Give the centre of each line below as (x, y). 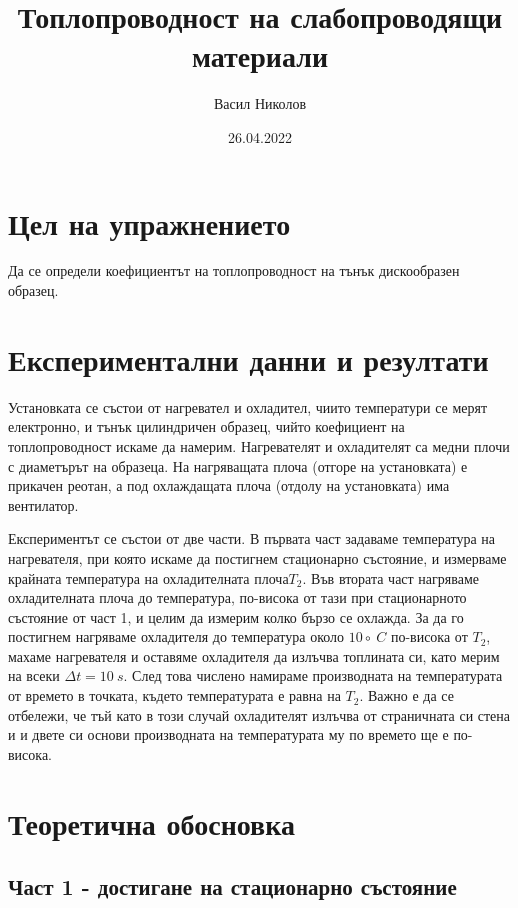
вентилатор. (43, 504)
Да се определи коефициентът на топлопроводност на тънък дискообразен (234, 270)
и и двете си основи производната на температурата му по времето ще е (228, 734)
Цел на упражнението (149, 222)
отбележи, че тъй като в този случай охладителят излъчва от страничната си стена (259, 714)
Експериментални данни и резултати (248, 358)
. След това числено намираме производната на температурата (313, 675)
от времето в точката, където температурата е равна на (174, 695)
